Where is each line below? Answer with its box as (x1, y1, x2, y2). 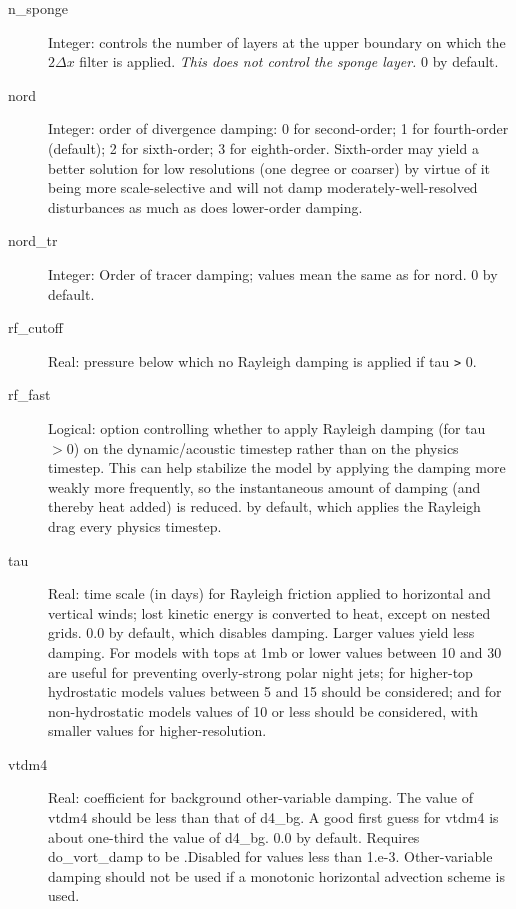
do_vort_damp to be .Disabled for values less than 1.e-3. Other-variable (48, 846, 493, 867)
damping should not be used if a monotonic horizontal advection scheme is (48, 865, 505, 886)
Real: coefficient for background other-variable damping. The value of (48, 787, 474, 808)
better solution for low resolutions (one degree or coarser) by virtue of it (48, 157, 491, 178)
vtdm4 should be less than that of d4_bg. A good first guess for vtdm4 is (48, 807, 499, 828)
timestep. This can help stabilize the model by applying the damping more (48, 457, 506, 478)
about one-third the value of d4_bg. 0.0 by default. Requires (48, 826, 420, 847)
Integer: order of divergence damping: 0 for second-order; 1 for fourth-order (48, 118, 509, 139)
